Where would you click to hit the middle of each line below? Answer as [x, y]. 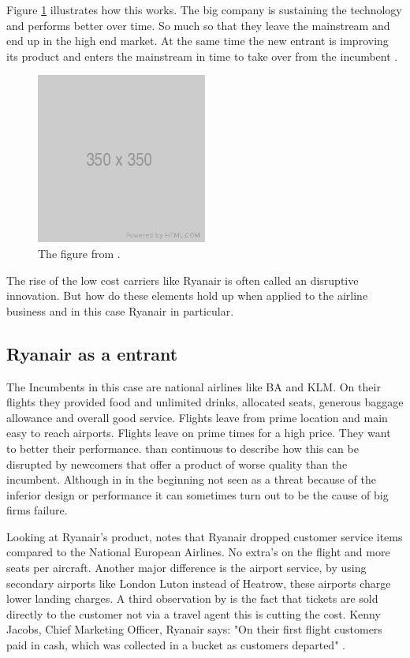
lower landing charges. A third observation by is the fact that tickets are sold [192, 598]
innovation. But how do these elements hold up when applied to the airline [187, 295]
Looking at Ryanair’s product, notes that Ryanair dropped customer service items [205, 536]
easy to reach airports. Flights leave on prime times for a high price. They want [199, 433]
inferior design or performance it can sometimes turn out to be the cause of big [198, 494]
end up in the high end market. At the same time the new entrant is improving [198, 41]
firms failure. [37, 510]
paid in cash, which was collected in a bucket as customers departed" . [176, 645]
